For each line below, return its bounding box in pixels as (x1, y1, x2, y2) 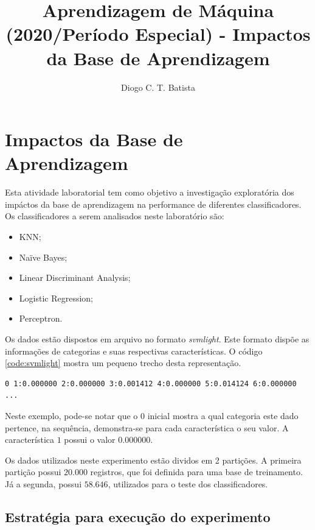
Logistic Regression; (19, 291, 93, 304)
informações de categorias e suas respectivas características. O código (5, 344, 263, 357)
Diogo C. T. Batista (121, 80, 195, 93)
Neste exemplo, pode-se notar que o (5, 409, 138, 422)
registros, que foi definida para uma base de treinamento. (90, 465, 303, 478)
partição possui (5, 465, 61, 478)
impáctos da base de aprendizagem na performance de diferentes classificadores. (5, 197, 302, 210)
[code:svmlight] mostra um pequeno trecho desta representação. (5, 356, 241, 369)
